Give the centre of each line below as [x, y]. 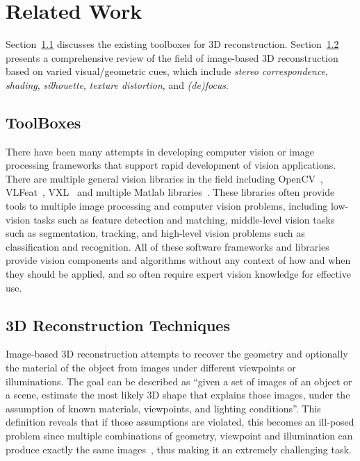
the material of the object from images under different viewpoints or [151, 368]
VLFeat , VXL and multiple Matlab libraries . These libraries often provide [170, 192]
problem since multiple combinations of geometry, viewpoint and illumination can [179, 435]
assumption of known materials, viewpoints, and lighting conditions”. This [163, 408]
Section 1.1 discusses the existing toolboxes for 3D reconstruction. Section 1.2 [172, 44]
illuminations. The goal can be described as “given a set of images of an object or [179, 381]
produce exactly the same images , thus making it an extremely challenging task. [179, 449]
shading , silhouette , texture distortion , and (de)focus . [117, 84]
